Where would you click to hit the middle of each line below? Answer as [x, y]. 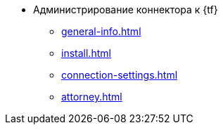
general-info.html [101, 31]
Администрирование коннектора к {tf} [126, 9]
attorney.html [92, 97]
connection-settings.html [120, 75]
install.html [86, 53]
